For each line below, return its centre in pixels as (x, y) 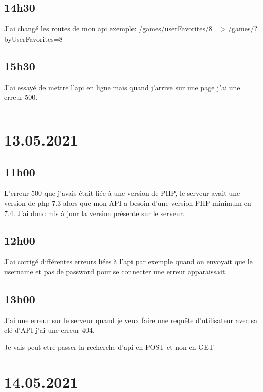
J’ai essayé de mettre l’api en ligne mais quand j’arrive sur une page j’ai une (122, 87)
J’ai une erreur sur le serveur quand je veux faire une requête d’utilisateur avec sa (131, 320)
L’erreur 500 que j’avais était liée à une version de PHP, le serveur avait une (122, 193)
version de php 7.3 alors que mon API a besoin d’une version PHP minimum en (128, 203)
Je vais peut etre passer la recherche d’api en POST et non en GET (109, 347)
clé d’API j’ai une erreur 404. (49, 330)
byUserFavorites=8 (33, 38)
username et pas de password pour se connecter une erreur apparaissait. (116, 271)
